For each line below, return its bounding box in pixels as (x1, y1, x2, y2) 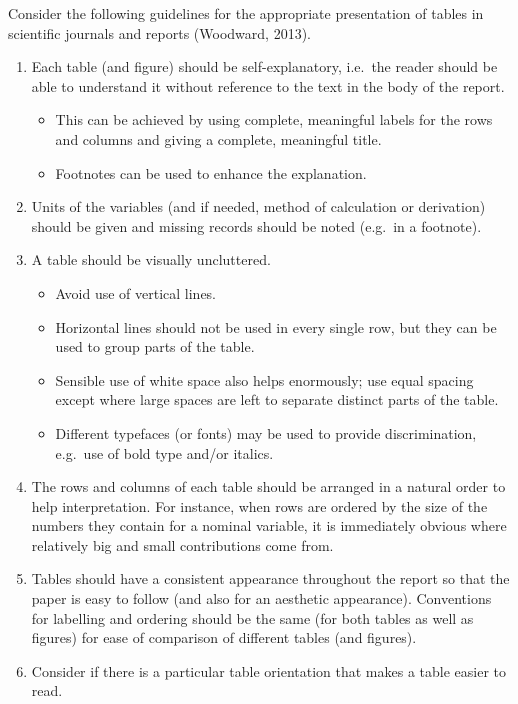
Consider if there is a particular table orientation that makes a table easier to (31, 660, 506, 681)
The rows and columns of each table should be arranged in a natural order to (31, 476, 506, 497)
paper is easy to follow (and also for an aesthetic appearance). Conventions (31, 588, 492, 609)
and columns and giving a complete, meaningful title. (55, 128, 382, 149)
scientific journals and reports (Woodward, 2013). (8, 22, 311, 43)
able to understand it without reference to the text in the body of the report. (31, 75, 505, 96)
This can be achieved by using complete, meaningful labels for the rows (55, 109, 493, 130)
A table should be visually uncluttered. (31, 249, 271, 270)
